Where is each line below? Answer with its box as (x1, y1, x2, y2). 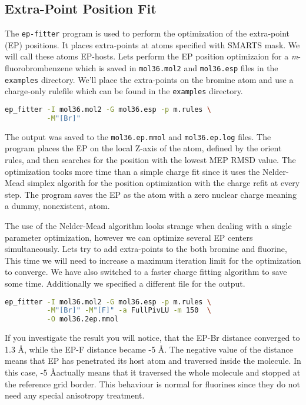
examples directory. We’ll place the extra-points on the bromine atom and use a (5, 73, 294, 85)
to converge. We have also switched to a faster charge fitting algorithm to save (5, 265, 287, 278)
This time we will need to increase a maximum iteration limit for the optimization (5, 254, 301, 266)
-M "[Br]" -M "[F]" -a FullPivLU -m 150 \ (46, 306, 211, 315)
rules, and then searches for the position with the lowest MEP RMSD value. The (5, 154, 296, 166)
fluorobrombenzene (5, 62, 73, 74)
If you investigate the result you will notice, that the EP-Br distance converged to (5, 331, 300, 344)
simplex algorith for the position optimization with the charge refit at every (27, 177, 300, 189)
